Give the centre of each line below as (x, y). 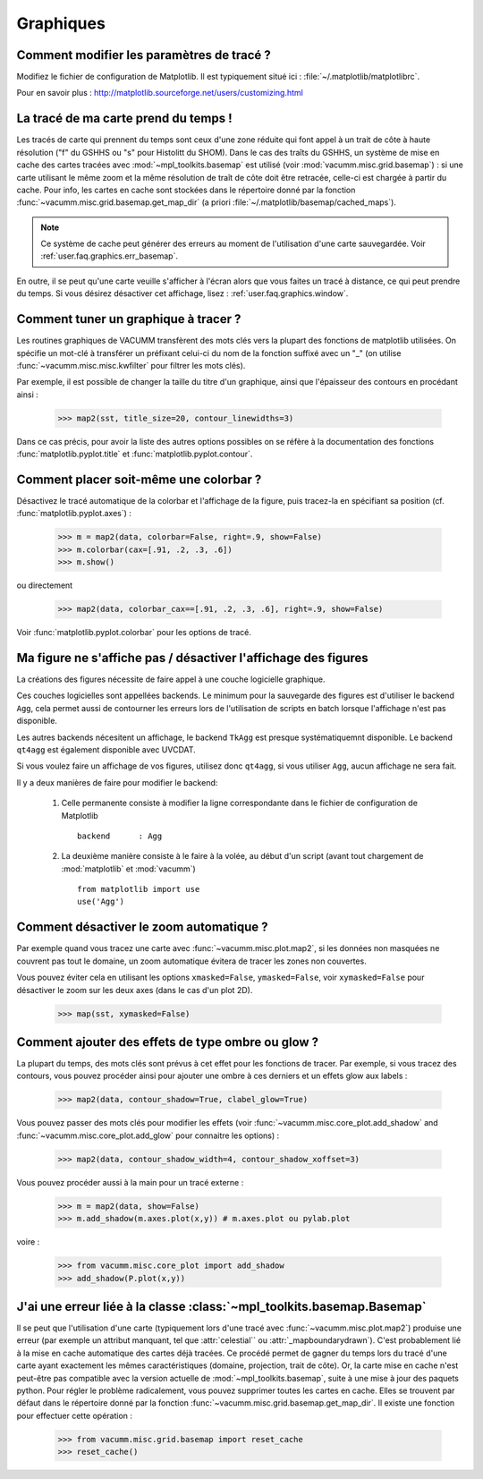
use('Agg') (101, 902)
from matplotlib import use (139, 889)
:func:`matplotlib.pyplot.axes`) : (74, 514)
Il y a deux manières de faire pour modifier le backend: (117, 782)
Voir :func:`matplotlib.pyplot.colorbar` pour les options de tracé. (134, 633)
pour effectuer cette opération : (75, 1415)
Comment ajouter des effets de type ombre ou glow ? (168, 1042)
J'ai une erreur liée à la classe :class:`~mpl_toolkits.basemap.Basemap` (221, 1306)
